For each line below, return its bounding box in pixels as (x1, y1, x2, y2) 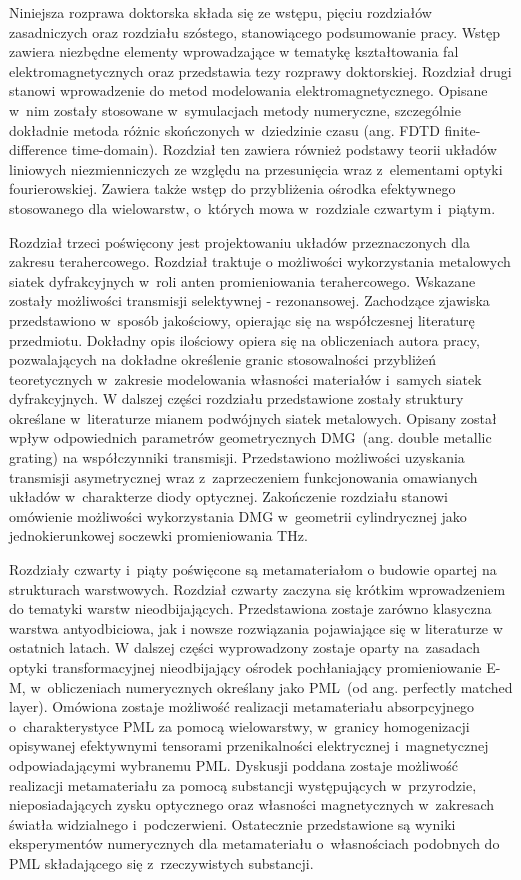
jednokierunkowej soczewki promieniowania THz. (9, 525, 308, 546)
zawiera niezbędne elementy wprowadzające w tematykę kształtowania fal (9, 41, 459, 62)
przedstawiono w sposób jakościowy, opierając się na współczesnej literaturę (9, 309, 475, 330)
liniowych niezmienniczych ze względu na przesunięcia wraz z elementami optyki (9, 158, 503, 179)
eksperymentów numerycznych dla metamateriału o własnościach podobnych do (9, 833, 500, 854)
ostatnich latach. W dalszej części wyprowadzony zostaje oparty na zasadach (9, 637, 480, 658)
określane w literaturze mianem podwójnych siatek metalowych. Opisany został (9, 407, 497, 428)
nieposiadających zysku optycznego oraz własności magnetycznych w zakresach (9, 794, 494, 815)
